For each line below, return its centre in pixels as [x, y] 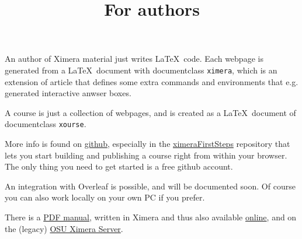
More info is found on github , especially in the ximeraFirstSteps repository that [147, 144]
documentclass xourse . [46, 124]
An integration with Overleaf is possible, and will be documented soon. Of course [150, 186]
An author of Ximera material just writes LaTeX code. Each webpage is [134, 59]
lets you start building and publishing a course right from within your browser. [146, 155]
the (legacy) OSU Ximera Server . [64, 228]
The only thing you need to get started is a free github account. [119, 166]
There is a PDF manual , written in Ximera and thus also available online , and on [151, 217]
